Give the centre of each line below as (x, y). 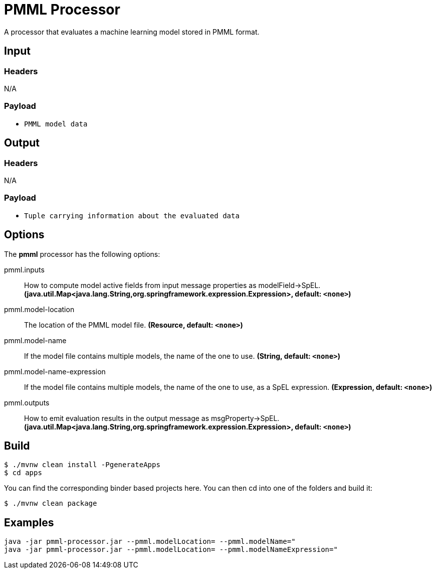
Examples (29, 522)
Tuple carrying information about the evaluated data (132, 216)
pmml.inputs (24, 269)
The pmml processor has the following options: (82, 254)
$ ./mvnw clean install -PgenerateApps (82, 465)
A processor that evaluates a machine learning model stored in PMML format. (132, 32)
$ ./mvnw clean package (51, 504)
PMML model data (56, 124)
